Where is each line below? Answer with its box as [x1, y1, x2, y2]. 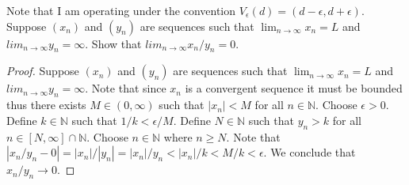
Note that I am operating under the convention [6, 2, 236, 18]
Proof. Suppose [6, 62, 79, 79]
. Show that [85, 35, 142, 51]
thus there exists [6, 96, 86, 113]
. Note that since [85, 80, 166, 96]
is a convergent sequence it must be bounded [185, 80, 403, 96]
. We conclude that [263, 144, 356, 160]
